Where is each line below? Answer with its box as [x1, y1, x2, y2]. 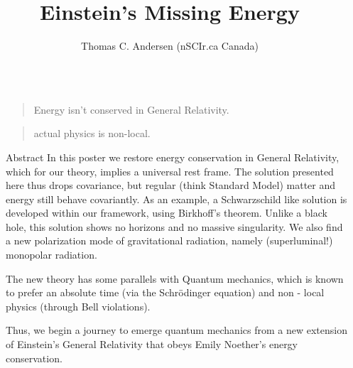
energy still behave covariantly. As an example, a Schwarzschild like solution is [6, 191, 347, 206]
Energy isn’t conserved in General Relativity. [33, 102, 229, 117]
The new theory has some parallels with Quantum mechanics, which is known [6, 271, 344, 286]
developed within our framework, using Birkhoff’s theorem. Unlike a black [6, 205, 327, 220]
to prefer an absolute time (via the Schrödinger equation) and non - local [6, 285, 325, 300]
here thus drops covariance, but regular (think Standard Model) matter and [6, 178, 336, 193]
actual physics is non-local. [33, 126, 151, 141]
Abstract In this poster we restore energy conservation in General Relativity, [6, 149, 340, 164]
